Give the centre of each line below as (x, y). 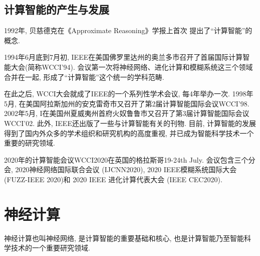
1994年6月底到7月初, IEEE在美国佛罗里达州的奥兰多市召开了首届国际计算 (123, 57)
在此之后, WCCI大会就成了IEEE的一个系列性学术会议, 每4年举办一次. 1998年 (129, 94)
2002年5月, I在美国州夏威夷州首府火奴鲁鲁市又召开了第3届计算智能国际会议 (127, 113)
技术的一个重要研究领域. (50, 248)
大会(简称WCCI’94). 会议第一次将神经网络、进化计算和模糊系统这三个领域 (132, 67)
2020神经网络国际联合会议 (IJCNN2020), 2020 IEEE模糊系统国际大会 (126, 169)
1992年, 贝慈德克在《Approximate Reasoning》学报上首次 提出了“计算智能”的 (128, 30)
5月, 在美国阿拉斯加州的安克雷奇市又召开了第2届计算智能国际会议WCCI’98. (127, 103)
